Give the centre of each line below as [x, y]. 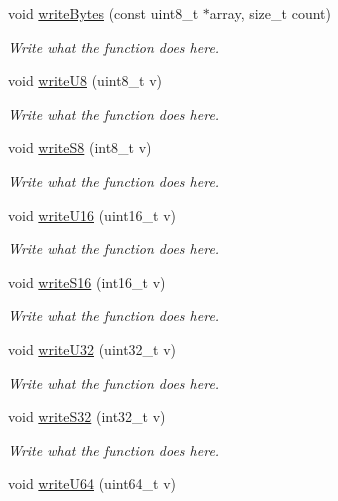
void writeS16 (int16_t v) [87, 281]
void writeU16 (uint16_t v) [92, 214]
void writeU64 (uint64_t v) [92, 483]
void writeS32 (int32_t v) [87, 416]
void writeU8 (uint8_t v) [85, 80]
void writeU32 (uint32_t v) [92, 348]
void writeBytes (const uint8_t [103, 13]
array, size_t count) [270, 13]
